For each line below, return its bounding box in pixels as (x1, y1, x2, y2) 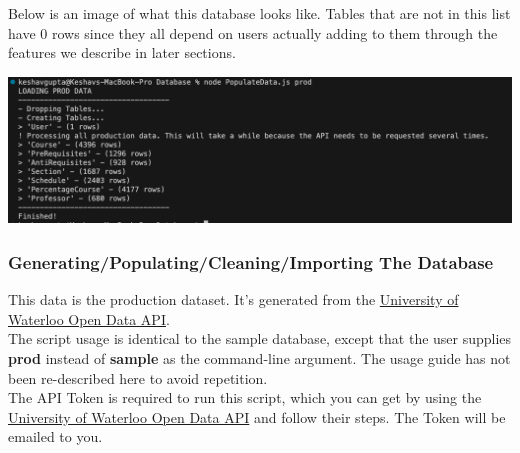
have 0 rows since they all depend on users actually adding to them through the (8, 22, 498, 43)
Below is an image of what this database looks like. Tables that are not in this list (8, 3, 511, 23)
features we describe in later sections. (8, 42, 236, 63)
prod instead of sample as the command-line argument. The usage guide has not (8, 348, 511, 369)
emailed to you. (8, 426, 103, 447)
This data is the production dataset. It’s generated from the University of (8, 289, 459, 310)
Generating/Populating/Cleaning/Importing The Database (8, 249, 494, 274)
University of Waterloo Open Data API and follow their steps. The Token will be (8, 406, 506, 427)
